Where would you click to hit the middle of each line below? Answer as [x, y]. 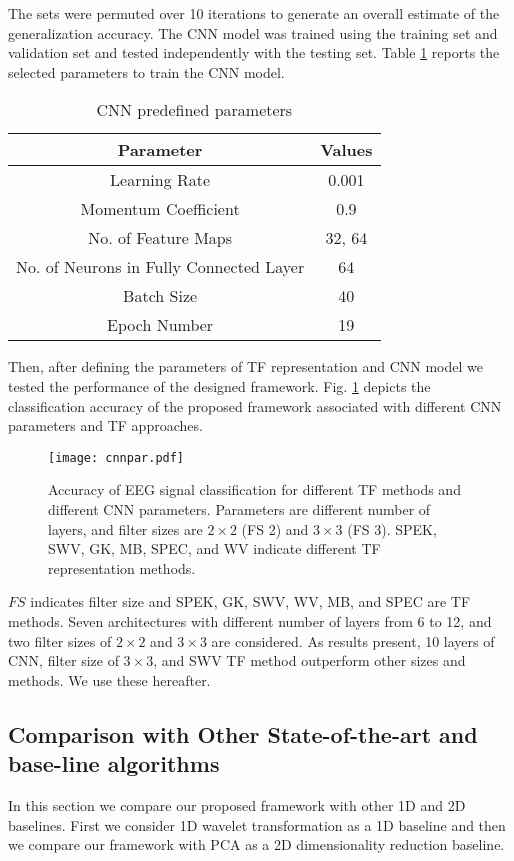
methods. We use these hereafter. [109, 679]
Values [346, 150]
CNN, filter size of [63, 660]
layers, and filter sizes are [125, 528]
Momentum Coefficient [160, 209]
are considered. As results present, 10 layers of [353, 640]
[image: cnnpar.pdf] [116, 457]
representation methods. [122, 567]
